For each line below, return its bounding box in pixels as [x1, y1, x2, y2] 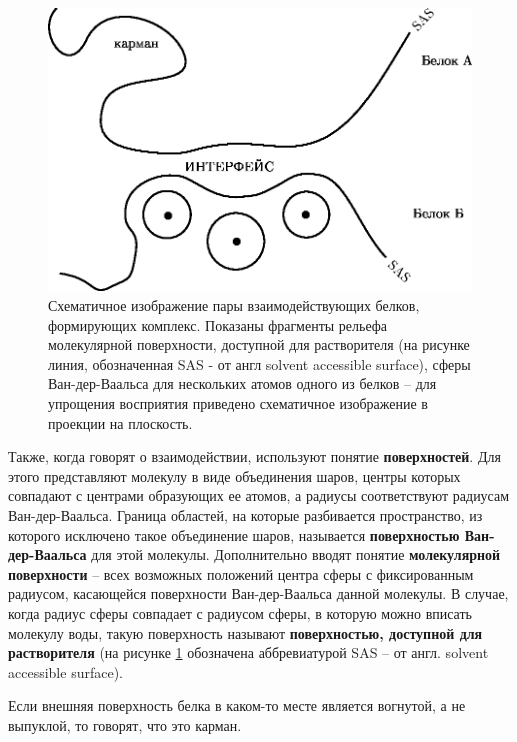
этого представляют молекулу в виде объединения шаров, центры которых [8, 465, 461, 486]
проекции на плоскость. [48, 412, 193, 433]
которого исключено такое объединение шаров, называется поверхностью [8, 524, 460, 545]
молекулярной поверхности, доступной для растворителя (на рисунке [48, 334, 470, 355]
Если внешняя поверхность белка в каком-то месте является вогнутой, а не [8, 695, 466, 716]
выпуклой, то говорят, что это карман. [8, 714, 242, 735]
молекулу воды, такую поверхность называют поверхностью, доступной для [8, 622, 483, 643]
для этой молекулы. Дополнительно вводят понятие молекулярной [91, 544, 501, 565]
